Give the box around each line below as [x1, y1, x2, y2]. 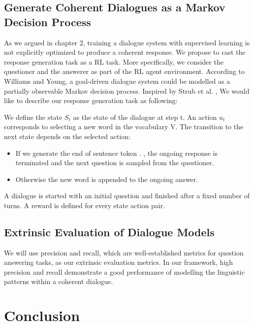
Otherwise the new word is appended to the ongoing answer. [15, 174, 198, 184]
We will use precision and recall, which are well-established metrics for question [4, 247, 244, 257]
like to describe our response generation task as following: [4, 95, 178, 106]
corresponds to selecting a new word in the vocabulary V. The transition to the [4, 121, 244, 132]
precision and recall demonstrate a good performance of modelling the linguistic [4, 266, 245, 277]
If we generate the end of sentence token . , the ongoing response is [15, 147, 218, 158]
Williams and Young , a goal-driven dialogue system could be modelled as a [4, 75, 230, 86]
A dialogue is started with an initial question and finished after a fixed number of [4, 190, 250, 201]
